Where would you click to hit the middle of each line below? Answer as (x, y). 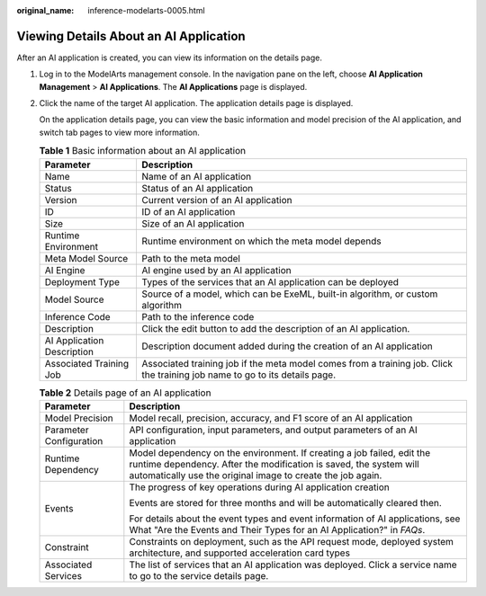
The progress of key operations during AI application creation (260, 487)
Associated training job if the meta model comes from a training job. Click (297, 363)
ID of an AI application (189, 211)
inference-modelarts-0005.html (147, 10)
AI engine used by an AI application (216, 270)
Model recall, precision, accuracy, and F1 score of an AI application (271, 418)
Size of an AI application (193, 223)
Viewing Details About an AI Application (131, 36)
